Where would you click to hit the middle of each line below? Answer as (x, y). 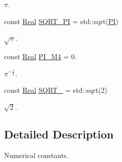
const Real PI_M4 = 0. (40, 56)
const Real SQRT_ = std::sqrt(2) (56, 90)
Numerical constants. (36, 155)
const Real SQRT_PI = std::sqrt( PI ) (61, 21)
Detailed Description (59, 134)
